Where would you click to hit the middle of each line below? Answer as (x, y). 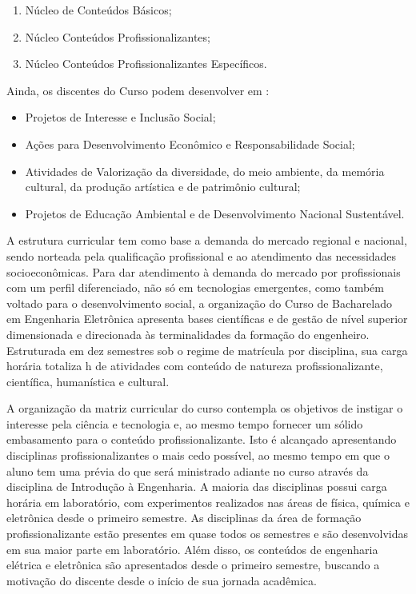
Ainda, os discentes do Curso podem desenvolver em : (138, 90)
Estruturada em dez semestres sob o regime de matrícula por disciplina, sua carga (207, 350)
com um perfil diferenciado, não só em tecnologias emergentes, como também (195, 287)
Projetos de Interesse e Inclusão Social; (120, 117)
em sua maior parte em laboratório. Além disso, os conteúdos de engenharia (192, 549)
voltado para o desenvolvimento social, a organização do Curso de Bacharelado (200, 303)
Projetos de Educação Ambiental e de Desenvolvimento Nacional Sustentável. (215, 213)
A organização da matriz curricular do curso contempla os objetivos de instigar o (205, 408)
